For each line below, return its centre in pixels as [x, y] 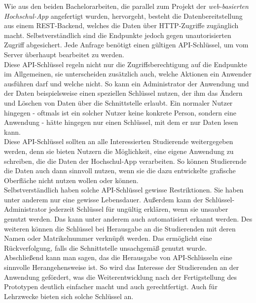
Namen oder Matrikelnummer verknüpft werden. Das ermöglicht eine [108, 238]
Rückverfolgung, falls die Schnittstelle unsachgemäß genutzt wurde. [106, 247]
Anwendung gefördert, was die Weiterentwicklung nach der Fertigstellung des [120, 277]
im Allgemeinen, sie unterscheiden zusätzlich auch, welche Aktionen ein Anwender [128, 74]
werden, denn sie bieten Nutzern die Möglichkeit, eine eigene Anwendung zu [119, 151]
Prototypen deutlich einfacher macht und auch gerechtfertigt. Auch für [111, 286]
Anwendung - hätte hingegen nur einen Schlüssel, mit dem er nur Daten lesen [121, 122]
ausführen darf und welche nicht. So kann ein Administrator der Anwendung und [127, 83]
